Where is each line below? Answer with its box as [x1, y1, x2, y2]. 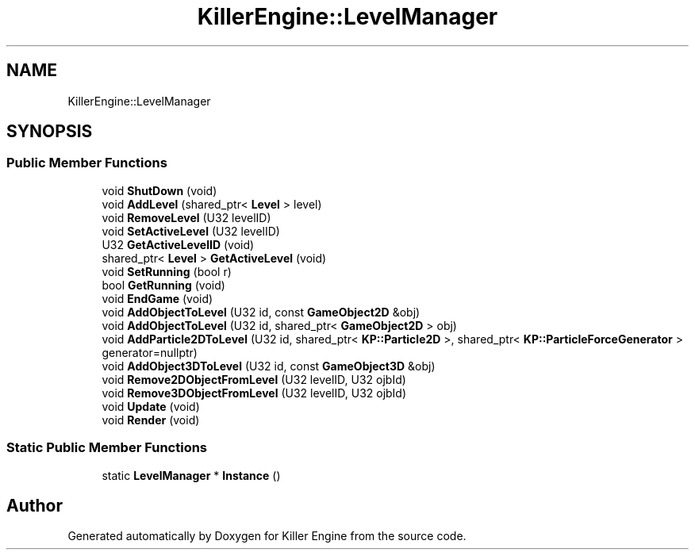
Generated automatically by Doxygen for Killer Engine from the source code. [67, 529, 467, 543]
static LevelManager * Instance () [102, 468, 281, 482]
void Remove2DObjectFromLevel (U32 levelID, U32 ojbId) [102, 372, 406, 386]
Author [6, 495, 63, 516]
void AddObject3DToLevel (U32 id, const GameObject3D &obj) [102, 359, 436, 373]
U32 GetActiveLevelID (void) [102, 237, 255, 251]
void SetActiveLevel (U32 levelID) [102, 224, 280, 238]
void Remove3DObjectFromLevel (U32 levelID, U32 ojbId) [102, 385, 407, 400]
